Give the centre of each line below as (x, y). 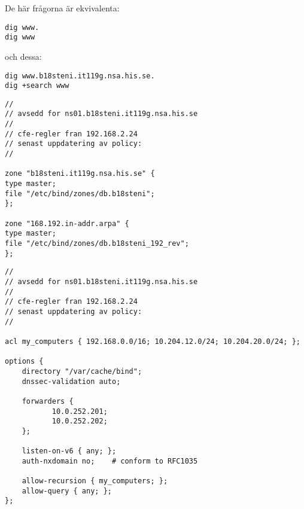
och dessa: (23, 56)
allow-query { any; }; (67, 491)
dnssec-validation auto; (71, 381)
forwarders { (48, 401)
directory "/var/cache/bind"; (82, 371)
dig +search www (37, 86)
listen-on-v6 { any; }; (69, 451)
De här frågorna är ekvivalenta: (62, 8)
